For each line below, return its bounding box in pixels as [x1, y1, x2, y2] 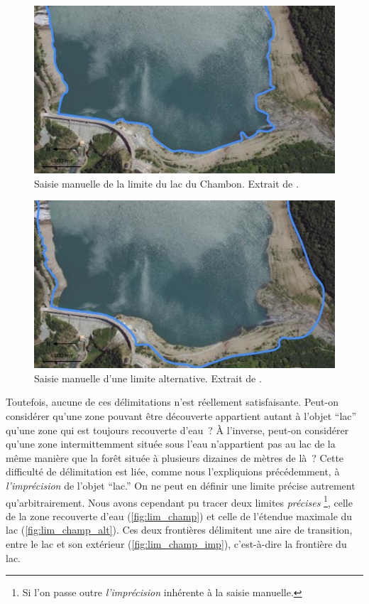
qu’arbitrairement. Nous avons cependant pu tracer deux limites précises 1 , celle [6, 492, 353, 509]
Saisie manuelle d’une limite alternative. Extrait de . [34, 370, 262, 385]
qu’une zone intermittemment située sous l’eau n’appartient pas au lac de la [6, 436, 336, 451]
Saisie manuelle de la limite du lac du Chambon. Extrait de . [34, 176, 299, 190]
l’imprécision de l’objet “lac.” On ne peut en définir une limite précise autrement [6, 478, 356, 492]
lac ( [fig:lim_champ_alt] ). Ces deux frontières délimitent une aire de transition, [6, 522, 353, 537]
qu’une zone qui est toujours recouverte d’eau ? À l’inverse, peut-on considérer [6, 422, 349, 437]
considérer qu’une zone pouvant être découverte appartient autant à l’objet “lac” [6, 409, 357, 423]
